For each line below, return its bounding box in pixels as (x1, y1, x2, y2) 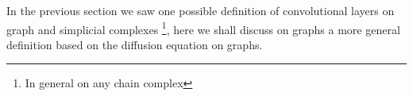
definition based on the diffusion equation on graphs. (6, 36, 263, 52)
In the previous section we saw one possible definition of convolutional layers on (6, 2, 395, 18)
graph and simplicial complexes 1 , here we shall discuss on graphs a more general (6, 18, 400, 37)
